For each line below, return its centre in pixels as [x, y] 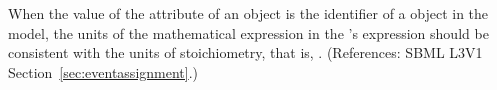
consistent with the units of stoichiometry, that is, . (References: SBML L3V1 [245, 52]
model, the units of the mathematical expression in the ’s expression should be [248, 32]
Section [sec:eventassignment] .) [103, 71]
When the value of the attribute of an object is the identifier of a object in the [248, 13]
